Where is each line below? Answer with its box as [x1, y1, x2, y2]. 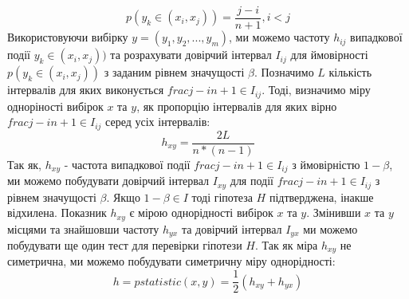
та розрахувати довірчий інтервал [110, 46, 272, 63]
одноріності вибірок [7, 97, 104, 114]
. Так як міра [254, 237, 318, 254]
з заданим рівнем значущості [104, 64, 245, 81]
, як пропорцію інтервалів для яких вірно [136, 97, 337, 114]
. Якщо [106, 188, 140, 205]
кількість [328, 64, 372, 81]
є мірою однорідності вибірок [129, 204, 273, 221]
